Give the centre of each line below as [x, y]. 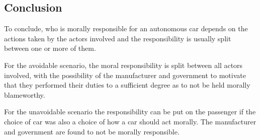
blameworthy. [25, 94]
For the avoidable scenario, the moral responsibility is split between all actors [123, 65]
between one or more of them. [50, 48]
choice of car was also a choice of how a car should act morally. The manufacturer [130, 121]
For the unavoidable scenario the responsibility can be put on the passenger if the [130, 112]
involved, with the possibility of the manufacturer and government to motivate [125, 75]
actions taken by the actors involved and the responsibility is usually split [118, 38]
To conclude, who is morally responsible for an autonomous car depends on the [126, 28]
